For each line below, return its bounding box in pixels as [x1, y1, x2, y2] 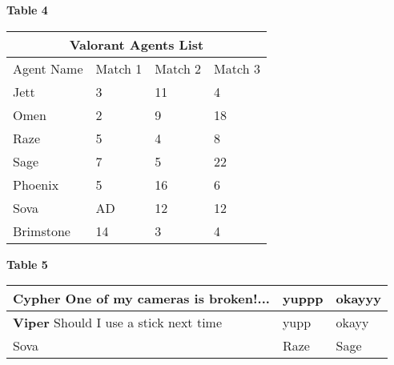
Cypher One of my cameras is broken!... [13, 289, 270, 308]
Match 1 [95, 58, 143, 78]
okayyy [336, 289, 381, 308]
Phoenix [13, 174, 59, 194]
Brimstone [13, 221, 70, 240]
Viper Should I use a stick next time [13, 313, 223, 332]
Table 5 [6, 255, 48, 272]
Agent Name [13, 58, 83, 78]
